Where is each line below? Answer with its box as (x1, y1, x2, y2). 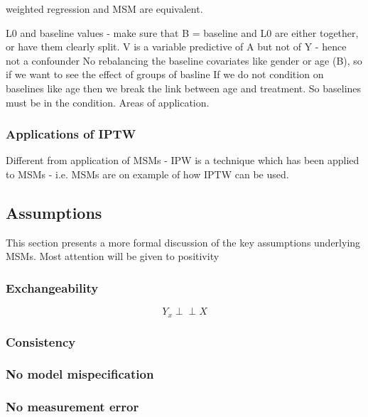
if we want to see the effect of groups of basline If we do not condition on (6, 67, 324, 82)
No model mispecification (6, 365, 154, 383)
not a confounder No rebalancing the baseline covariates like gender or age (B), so (6, 53, 362, 67)
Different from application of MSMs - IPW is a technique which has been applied (6, 153, 359, 168)
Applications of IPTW (6, 125, 136, 143)
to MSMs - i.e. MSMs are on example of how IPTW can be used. (6, 166, 289, 181)
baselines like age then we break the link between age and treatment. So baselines (6, 80, 362, 95)
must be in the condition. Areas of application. (6, 94, 210, 109)
